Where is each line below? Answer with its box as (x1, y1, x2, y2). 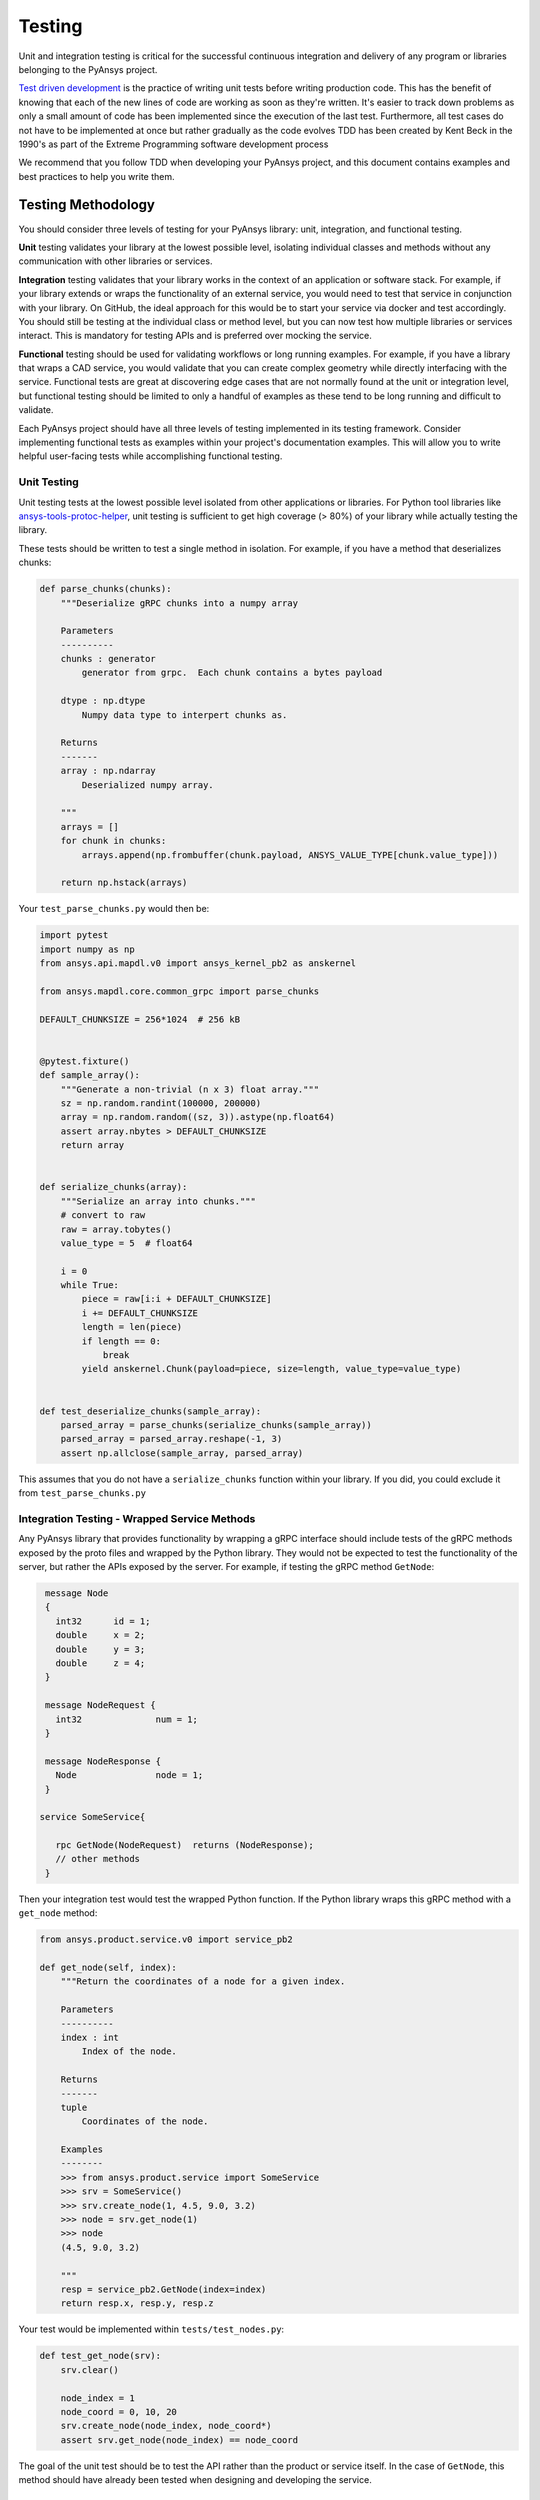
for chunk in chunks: (60, 835, 167, 847)
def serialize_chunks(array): (39, 1181, 188, 1193)
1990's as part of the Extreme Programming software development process (18, 138, 329, 150)
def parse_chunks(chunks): (39, 583, 172, 595)
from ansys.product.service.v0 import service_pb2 (39, 1934, 294, 1945)
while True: (60, 1280, 120, 1291)
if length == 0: (81, 1335, 162, 1347)
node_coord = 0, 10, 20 (60, 2406, 177, 2417)
